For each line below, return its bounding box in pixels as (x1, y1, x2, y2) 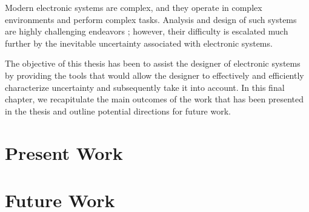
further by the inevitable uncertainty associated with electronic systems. (5, 36, 273, 49)
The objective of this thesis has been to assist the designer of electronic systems (5, 57, 301, 70)
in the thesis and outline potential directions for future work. (5, 104, 231, 117)
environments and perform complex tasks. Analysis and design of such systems (5, 13, 297, 25)
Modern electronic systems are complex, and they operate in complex (5, 1, 262, 13)
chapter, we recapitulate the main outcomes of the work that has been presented (5, 93, 304, 105)
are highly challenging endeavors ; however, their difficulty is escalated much (5, 25, 288, 38)
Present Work (5, 140, 123, 165)
